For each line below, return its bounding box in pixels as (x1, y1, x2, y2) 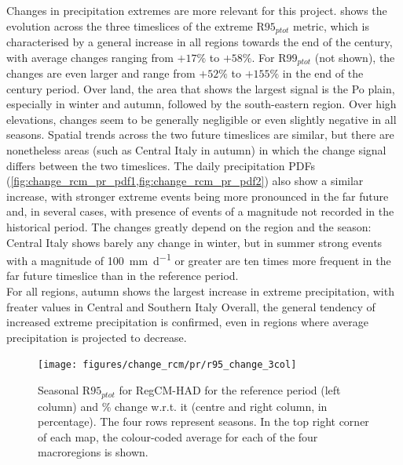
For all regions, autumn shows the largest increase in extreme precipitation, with (6, 283, 394, 300)
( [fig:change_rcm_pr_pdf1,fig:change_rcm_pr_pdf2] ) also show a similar (6, 173, 364, 189)
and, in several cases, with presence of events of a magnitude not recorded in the (6, 203, 394, 220)
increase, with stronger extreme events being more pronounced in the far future (6, 187, 389, 204)
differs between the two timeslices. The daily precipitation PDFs (6, 157, 315, 173)
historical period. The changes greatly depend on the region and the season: (6, 219, 372, 235)
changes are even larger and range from (6, 65, 196, 82)
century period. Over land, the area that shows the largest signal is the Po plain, (6, 80, 395, 96)
